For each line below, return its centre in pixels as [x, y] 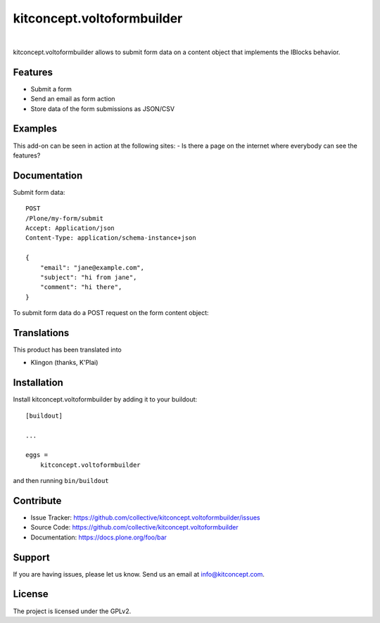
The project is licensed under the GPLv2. [72, 611]
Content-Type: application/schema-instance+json [111, 238]
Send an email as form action [73, 99]
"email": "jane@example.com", [92, 268]
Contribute [37, 500]
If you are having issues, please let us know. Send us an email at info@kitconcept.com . [139, 574]
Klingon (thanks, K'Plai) [64, 363]
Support [31, 557]
